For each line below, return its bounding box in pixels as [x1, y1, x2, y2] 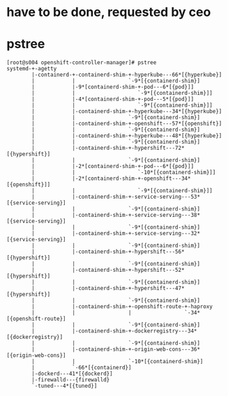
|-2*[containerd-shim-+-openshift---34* [72, 175, 191, 182]
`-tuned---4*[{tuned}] [31, 383, 98, 390]
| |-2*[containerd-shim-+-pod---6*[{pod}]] [31, 163, 195, 170]
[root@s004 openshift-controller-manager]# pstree [6, 59, 157, 66]
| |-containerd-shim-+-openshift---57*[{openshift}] [31, 120, 222, 128]
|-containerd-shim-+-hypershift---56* [72, 248, 185, 255]
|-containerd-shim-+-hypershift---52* [72, 266, 185, 274]
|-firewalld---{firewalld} [31, 376, 110, 383]
